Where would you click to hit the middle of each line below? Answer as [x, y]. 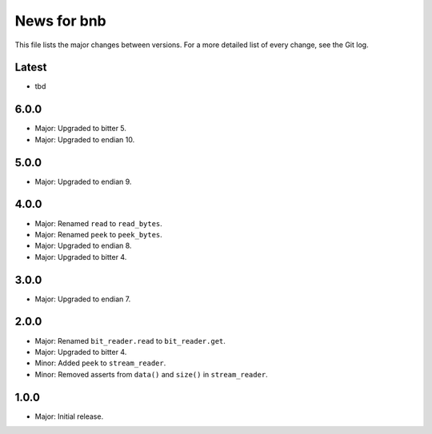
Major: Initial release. [69, 416]
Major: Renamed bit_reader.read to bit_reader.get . [130, 340]
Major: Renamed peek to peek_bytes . [99, 234]
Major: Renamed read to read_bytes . [99, 223]
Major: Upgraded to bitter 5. [81, 129]
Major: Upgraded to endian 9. [83, 181]
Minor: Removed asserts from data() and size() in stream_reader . [151, 374]
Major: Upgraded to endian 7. [83, 299]
